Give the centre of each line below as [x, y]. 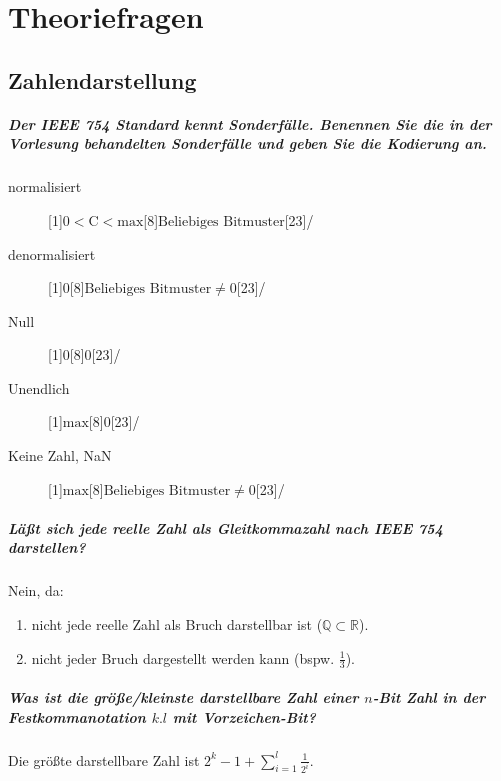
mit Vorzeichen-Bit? [244, 716]
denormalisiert [52, 253]
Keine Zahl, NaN [60, 455]
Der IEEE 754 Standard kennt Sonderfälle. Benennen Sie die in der [250, 123]
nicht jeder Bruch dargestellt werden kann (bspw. [183, 657]
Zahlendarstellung [102, 79]
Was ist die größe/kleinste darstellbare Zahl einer [183, 697]
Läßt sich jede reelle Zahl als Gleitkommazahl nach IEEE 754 [225, 527]
